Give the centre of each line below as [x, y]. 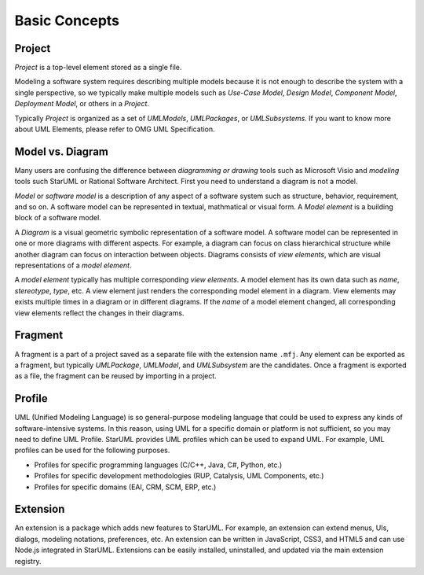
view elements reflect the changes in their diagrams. [99, 313]
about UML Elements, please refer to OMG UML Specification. [115, 129]
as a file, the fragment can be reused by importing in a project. [116, 376]
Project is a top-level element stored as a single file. [98, 68]
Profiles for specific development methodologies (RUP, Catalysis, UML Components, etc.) [179, 476]
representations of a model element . [73, 265]
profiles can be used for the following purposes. [92, 450]
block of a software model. [58, 218]
